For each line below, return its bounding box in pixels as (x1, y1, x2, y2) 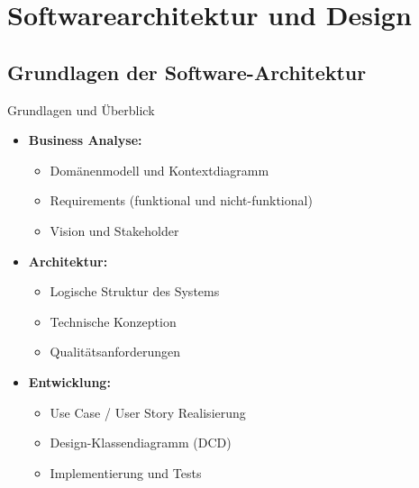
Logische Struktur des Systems (50, 282, 220, 301)
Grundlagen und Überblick (7, 100, 155, 119)
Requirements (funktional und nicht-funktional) (50, 191, 313, 210)
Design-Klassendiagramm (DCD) (50, 433, 232, 452)
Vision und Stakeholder (50, 221, 179, 239)
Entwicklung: (28, 372, 111, 391)
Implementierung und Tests (50, 463, 202, 482)
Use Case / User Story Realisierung (50, 402, 246, 421)
